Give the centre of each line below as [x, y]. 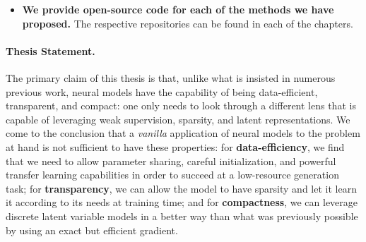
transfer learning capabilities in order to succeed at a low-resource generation [172, 175]
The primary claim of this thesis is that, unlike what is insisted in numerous [171, 77]
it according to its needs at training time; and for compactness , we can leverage [182, 202]
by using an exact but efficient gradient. [92, 230]
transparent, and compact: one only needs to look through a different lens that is [181, 105]
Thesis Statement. [51, 50]
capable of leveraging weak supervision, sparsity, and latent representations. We [178, 119]
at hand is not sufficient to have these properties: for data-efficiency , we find [175, 146]
